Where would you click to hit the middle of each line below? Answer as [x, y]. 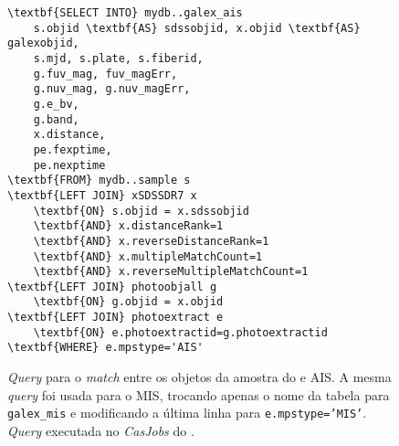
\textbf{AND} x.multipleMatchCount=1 [148, 256]
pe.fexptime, [73, 149]
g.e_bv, [56, 104]
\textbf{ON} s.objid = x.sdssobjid [141, 211]
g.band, [56, 119]
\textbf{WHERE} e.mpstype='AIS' [105, 348]
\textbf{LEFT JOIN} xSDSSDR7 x [102, 195]
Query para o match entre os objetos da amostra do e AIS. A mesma [199, 377]
